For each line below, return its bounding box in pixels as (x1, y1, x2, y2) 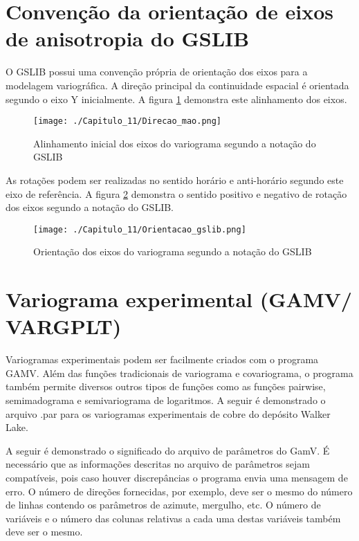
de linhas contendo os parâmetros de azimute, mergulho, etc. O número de (6, 497, 321, 512)
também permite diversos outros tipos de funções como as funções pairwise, (6, 379, 326, 394)
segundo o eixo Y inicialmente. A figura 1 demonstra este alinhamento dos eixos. (6, 91, 347, 106)
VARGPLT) (6, 312, 122, 340)
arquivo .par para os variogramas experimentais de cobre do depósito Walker (6, 406, 331, 421)
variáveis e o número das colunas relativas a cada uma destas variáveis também (6, 511, 341, 525)
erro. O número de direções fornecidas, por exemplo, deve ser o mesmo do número (6, 484, 353, 498)
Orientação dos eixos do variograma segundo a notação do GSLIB (33, 244, 312, 259)
